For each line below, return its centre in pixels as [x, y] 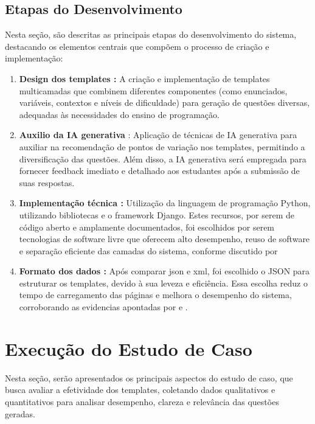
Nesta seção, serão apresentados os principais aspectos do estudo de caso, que [149, 377]
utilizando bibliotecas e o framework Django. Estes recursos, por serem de [157, 214]
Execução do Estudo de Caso [129, 348]
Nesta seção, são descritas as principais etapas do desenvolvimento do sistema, [151, 34]
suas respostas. [47, 182]
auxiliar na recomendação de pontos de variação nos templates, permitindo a [162, 146]
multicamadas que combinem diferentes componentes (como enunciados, [153, 90]
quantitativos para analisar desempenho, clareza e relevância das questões [142, 401]
